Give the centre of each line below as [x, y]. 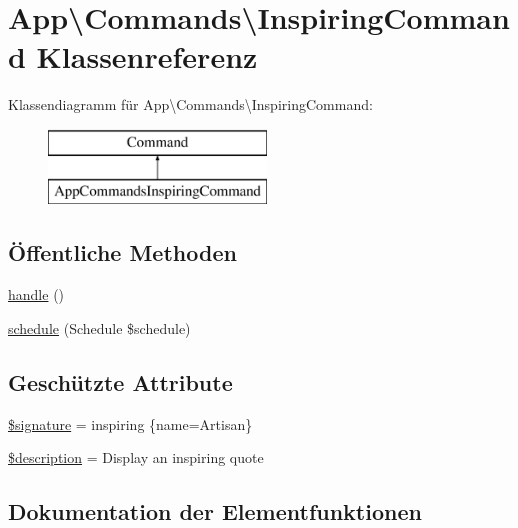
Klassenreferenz [147, 56]
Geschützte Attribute [120, 381]
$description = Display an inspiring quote [136, 457]
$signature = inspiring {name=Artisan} [130, 423]
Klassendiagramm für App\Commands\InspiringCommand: [190, 104]
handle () [36, 294]
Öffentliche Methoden [122, 252]
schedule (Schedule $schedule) [99, 327]
